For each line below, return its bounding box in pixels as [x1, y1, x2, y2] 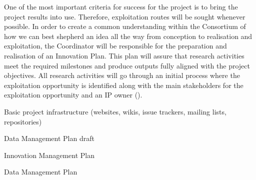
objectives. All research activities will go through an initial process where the [4, 70, 240, 80]
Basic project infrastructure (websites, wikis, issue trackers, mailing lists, [4, 106, 226, 116]
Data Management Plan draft [4, 133, 94, 143]
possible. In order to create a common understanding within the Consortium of [4, 21, 246, 31]
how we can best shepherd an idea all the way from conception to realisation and [4, 30, 252, 41]
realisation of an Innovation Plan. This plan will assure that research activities [4, 50, 244, 60]
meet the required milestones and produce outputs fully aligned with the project [4, 60, 250, 70]
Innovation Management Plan [4, 149, 95, 160]
